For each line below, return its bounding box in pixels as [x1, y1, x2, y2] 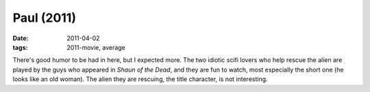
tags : [12, 43, 28, 51]
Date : [12, 34, 29, 42]
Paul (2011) [12, 10, 77, 25]
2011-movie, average [66, 43, 126, 51]
